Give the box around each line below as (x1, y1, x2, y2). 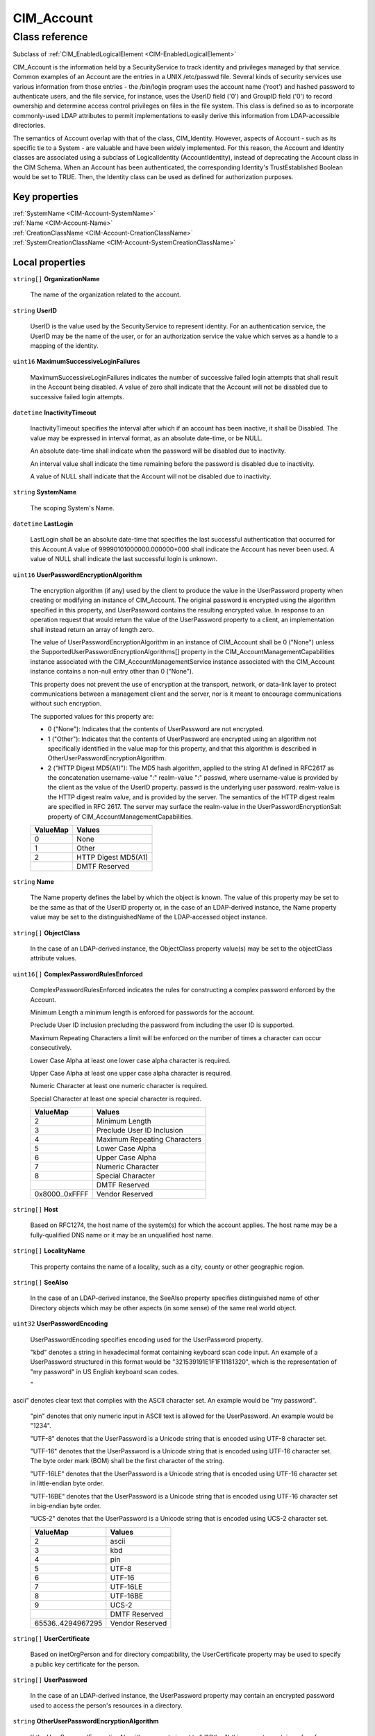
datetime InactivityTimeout (12, 408, 97, 417)
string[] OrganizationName (12, 275, 100, 283)
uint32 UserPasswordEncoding (12, 1319, 108, 1328)
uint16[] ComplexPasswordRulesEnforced (12, 969, 143, 978)
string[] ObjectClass (12, 928, 81, 937)
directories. (12, 122, 46, 130)
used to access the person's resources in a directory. (30, 1701, 183, 1710)
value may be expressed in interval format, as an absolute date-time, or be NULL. (30, 434, 263, 442)
